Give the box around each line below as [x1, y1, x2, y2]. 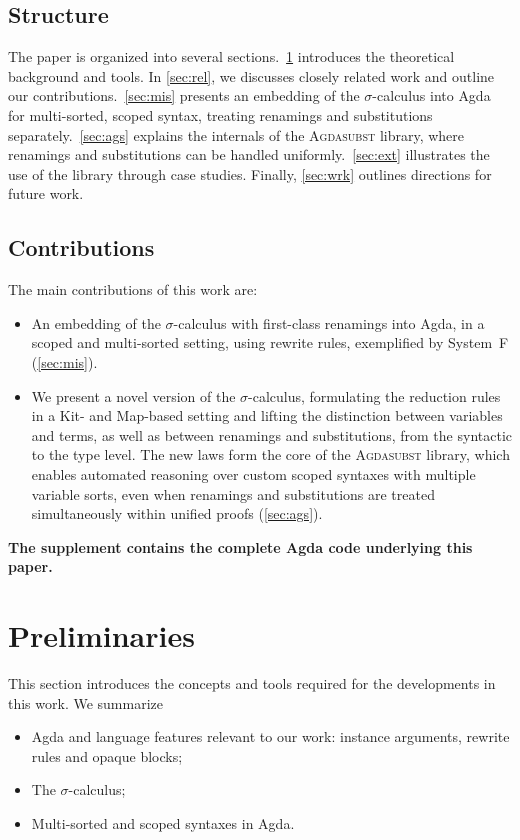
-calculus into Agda [372, 85, 491, 106]
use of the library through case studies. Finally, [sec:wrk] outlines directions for [8, 163, 492, 184]
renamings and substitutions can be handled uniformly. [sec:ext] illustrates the [8, 144, 490, 165]
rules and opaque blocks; [31, 745, 183, 766]
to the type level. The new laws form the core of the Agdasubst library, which [31, 444, 510, 465]
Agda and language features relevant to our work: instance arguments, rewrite [31, 726, 510, 747]
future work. [8, 183, 84, 204]
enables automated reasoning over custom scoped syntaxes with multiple [31, 463, 476, 484]
